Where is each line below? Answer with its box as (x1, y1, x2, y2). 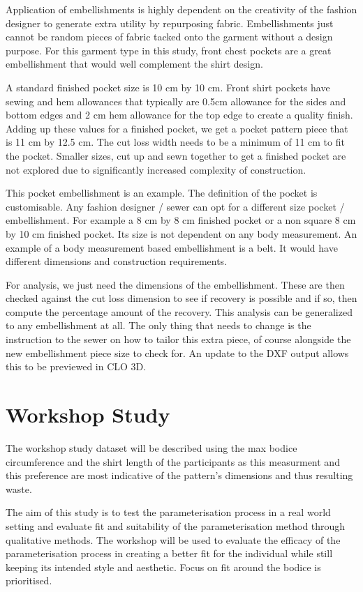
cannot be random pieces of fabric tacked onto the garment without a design (6, 29, 333, 44)
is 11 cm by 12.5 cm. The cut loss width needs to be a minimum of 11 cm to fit (6, 135, 345, 149)
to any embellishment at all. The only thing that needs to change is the (6, 318, 311, 333)
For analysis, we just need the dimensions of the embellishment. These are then (6, 277, 345, 291)
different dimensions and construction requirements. (6, 254, 228, 268)
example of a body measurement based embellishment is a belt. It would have (6, 240, 338, 255)
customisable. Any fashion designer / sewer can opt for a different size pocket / (6, 199, 345, 213)
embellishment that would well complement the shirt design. (6, 56, 263, 71)
